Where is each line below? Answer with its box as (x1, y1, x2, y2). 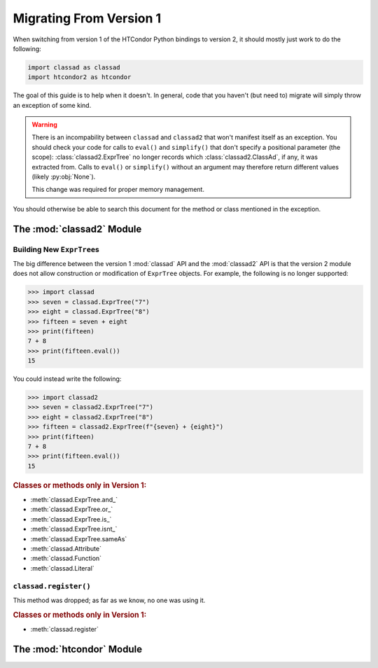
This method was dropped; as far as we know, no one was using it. (13, 596, 206, 604)
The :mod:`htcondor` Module (13, 643, 143, 655)
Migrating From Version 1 (13, 11, 162, 26)
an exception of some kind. (13, 101, 92, 109)
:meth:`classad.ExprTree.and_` (30, 496, 118, 504)
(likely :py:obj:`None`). (31, 172, 96, 181)
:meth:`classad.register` (30, 625, 99, 633)
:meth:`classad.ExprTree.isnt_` (30, 525, 118, 534)
